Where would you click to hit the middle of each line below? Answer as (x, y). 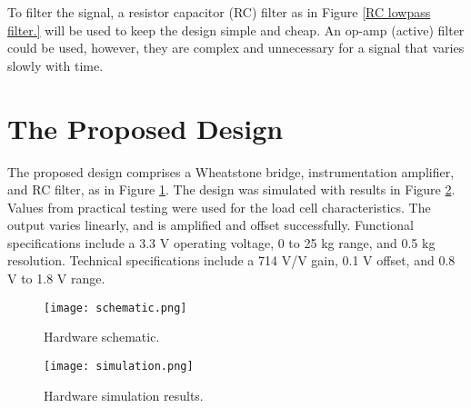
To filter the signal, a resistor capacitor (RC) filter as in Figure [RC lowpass (219, 12)
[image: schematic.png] (115, 308)
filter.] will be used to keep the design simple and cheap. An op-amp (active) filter (236, 30)
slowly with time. (55, 65)
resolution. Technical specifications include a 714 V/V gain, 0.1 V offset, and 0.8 (231, 260)
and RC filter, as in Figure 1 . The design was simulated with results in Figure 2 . (231, 189)
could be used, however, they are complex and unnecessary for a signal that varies (236, 48)
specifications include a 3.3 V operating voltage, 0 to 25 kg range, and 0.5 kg (221, 242)
